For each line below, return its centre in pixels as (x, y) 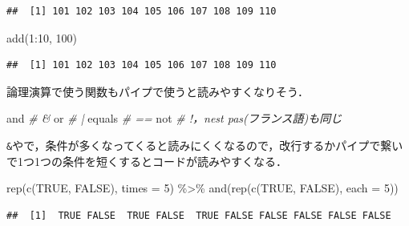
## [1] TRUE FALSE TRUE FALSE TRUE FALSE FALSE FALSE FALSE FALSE (199, 215)
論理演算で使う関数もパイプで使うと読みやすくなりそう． (158, 91)
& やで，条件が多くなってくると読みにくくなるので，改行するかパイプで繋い (205, 145)
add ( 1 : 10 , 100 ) (42, 37)
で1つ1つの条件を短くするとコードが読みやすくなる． (147, 161)
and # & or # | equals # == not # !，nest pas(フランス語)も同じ (174, 118)
